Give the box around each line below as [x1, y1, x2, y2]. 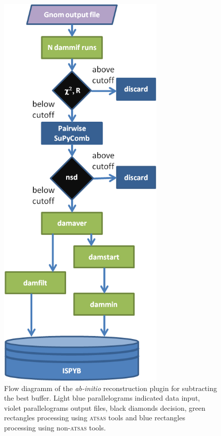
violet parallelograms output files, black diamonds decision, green [4, 402, 206, 413]
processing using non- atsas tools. [4, 422, 106, 433]
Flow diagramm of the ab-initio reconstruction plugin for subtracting [4, 382, 217, 393]
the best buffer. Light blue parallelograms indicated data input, [4, 393, 200, 403]
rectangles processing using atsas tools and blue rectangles [4, 412, 185, 423]
